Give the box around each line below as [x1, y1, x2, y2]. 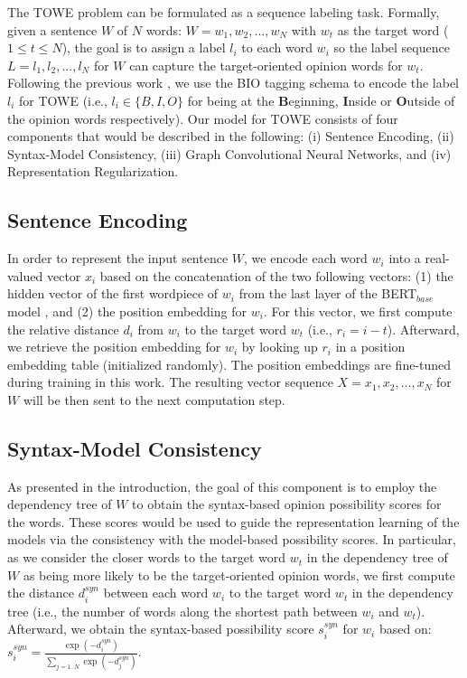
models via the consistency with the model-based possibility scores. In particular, [7, 530, 456, 549]
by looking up [241, 337, 318, 356]
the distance [7, 583, 74, 602]
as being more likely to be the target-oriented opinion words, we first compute [23, 565, 455, 584]
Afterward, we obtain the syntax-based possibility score [7, 619, 314, 638]
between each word [103, 583, 209, 602]
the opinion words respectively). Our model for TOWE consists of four [7, 108, 398, 127]
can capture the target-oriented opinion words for [129, 55, 403, 74]
